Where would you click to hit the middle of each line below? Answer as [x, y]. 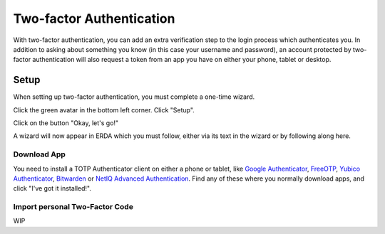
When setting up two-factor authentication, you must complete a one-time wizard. [134, 97]
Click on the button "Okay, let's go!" [66, 123]
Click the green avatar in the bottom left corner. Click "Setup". [104, 110]
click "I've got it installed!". [52, 188]
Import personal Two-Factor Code [73, 207]
